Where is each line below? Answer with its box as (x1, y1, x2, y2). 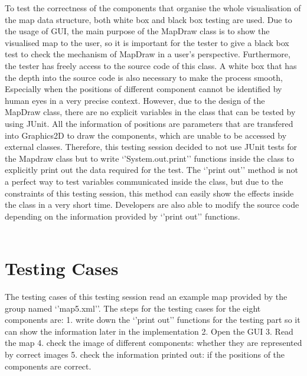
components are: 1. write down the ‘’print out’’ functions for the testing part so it (5, 313, 301, 326)
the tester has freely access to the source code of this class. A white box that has (5, 59, 297, 71)
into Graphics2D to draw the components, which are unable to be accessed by (5, 129, 287, 141)
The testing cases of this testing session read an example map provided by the (5, 290, 288, 302)
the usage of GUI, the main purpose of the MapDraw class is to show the (5, 25, 270, 37)
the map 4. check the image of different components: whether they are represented (5, 336, 302, 349)
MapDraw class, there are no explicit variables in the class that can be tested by (5, 106, 296, 118)
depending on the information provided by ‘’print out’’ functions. (5, 210, 240, 222)
